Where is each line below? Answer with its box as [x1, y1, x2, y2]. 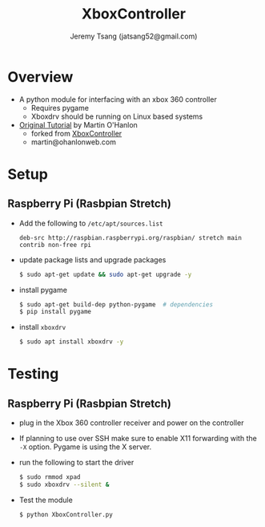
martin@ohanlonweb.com [30, 137, 117, 147]
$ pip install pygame [18, 308, 91, 316]
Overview [7, 67, 74, 86]
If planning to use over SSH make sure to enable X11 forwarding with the [18, 434, 257, 444]
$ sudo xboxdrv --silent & [18, 480, 110, 489]
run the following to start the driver [18, 458, 135, 468]
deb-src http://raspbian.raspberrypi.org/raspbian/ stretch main [18, 233, 242, 241]
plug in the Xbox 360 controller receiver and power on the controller [18, 418, 244, 428]
